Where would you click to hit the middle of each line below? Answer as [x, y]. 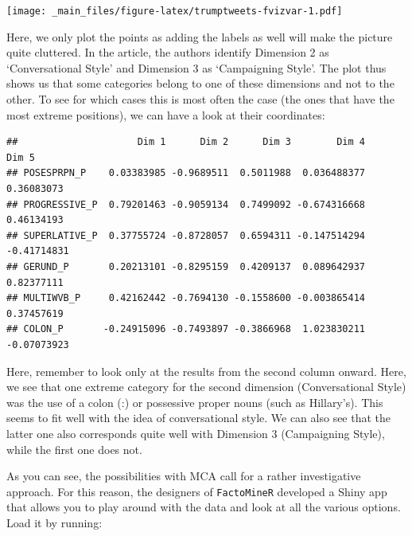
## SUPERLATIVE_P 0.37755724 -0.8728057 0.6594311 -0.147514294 [186, 235]
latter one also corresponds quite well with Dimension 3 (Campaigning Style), [196, 433]
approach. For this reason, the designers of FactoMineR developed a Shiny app [197, 491]
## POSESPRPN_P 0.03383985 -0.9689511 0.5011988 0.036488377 [186, 173]
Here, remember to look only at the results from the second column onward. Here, [206, 371]
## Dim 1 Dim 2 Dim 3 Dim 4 [186, 142]
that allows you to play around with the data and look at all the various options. [204, 507]
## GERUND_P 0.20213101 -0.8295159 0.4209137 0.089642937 [186, 266]
